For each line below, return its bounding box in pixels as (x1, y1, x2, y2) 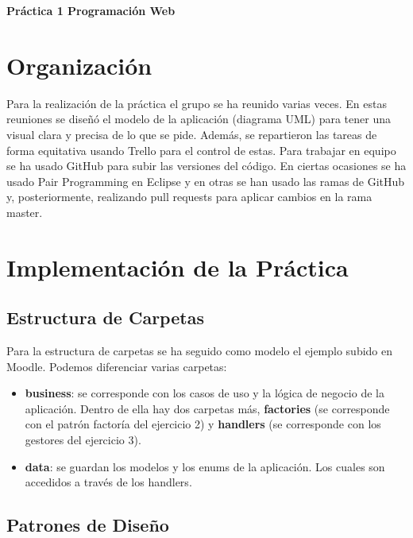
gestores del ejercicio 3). (25, 432, 141, 448)
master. (6, 203, 43, 220)
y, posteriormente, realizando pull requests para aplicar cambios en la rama (6, 188, 372, 205)
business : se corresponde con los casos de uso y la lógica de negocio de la (25, 385, 384, 401)
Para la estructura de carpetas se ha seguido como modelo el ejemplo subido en (6, 343, 393, 359)
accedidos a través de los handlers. (25, 474, 192, 490)
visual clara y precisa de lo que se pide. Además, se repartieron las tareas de (6, 126, 377, 142)
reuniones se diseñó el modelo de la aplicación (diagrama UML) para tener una (6, 110, 391, 127)
